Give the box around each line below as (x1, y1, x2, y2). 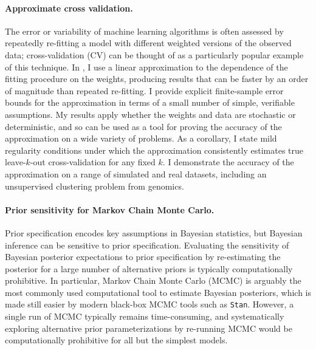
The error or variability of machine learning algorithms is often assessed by (5, 24, 284, 37)
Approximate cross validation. (5, 1, 133, 14)
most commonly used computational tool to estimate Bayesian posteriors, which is (5, 286, 311, 298)
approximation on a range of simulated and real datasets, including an (5, 167, 267, 180)
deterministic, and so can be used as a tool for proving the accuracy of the (5, 120, 282, 132)
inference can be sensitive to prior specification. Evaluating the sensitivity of (5, 238, 289, 251)
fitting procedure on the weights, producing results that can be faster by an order (5, 72, 309, 85)
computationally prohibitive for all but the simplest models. (5, 334, 228, 346)
